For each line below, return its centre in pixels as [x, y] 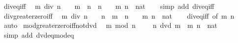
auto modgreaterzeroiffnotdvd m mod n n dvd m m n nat [110, 25]
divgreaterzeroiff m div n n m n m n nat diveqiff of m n [119, 15]
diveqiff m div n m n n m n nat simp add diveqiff [109, 6]
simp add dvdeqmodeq [39, 34]
